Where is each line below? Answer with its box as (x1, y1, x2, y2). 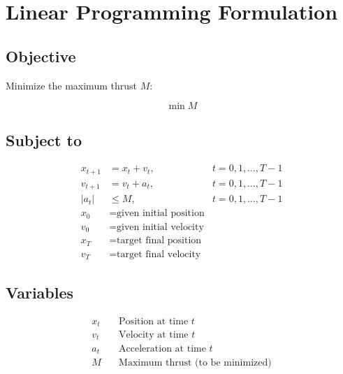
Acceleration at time (119, 343, 206, 354)
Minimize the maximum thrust (6, 78, 137, 92)
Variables (6, 281, 74, 303)
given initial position (117, 208, 205, 219)
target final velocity (117, 249, 201, 259)
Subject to (6, 129, 82, 150)
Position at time (119, 316, 189, 326)
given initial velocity (117, 222, 204, 232)
